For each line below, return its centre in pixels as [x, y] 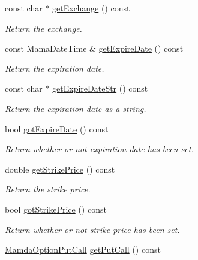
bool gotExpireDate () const [57, 129]
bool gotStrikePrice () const [56, 209]
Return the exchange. [43, 28]
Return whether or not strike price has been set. [92, 229]
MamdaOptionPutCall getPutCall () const [83, 250]
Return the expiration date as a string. [76, 108]
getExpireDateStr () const [100, 88]
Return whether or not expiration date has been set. [99, 149]
